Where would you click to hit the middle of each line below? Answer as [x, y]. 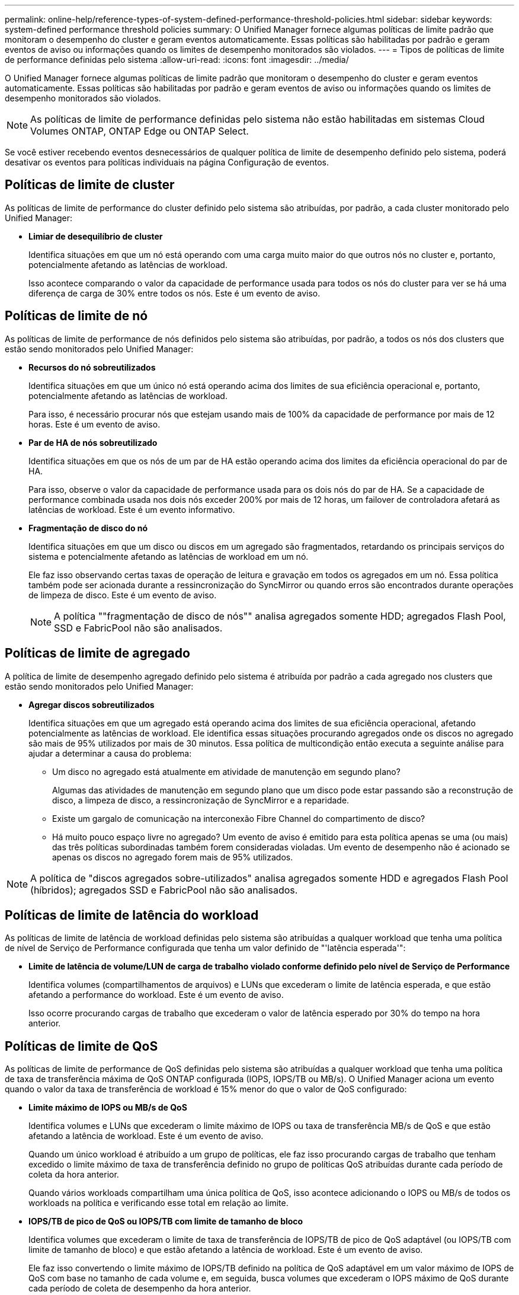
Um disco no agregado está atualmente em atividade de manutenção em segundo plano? [226, 771]
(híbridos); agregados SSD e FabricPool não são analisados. [164, 890]
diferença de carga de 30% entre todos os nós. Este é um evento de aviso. [174, 293]
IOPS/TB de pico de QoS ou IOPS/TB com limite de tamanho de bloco [166, 1221]
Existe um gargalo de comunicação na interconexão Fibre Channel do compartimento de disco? [239, 818]
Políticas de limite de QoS [81, 1046]
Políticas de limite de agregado [97, 653]
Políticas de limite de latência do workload [132, 915]
